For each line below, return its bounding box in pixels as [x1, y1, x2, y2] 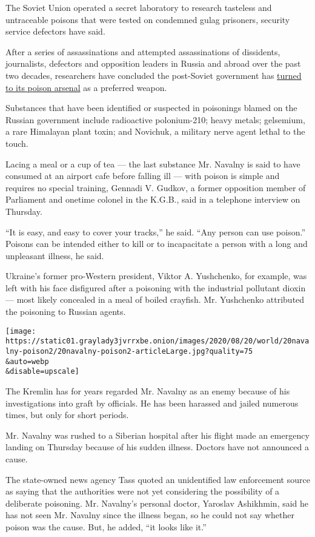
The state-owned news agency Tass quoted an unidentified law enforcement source [5, 473, 310, 485]
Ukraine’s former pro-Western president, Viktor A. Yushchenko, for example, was [5, 269, 307, 282]
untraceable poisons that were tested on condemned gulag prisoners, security [5, 13, 290, 25]
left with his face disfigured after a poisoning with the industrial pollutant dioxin [5, 281, 306, 294]
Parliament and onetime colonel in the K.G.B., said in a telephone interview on [5, 193, 300, 206]
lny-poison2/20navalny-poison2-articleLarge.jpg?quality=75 [5, 346, 253, 356]
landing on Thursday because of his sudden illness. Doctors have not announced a [5, 441, 309, 453]
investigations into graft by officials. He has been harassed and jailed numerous [5, 396, 299, 409]
